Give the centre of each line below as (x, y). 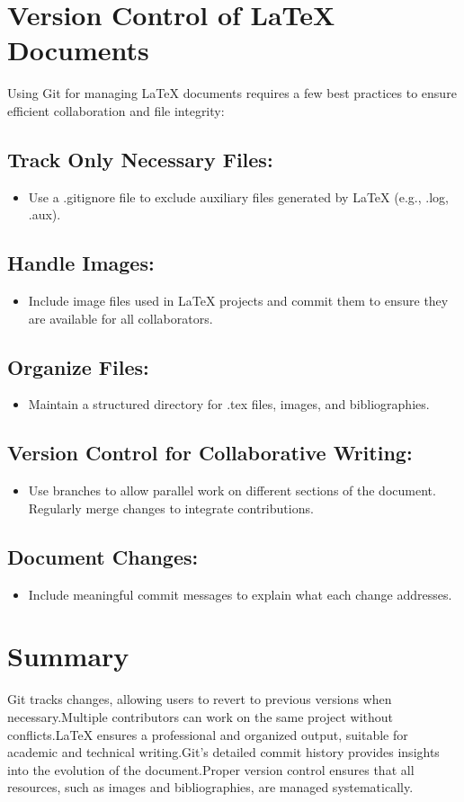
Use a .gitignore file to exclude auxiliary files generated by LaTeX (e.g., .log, (238, 196)
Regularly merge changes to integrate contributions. (171, 508)
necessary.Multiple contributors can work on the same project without (201, 716)
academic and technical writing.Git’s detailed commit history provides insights (223, 752)
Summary (68, 656)
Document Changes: (103, 556)
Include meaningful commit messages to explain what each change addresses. (240, 594)
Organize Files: (78, 366)
